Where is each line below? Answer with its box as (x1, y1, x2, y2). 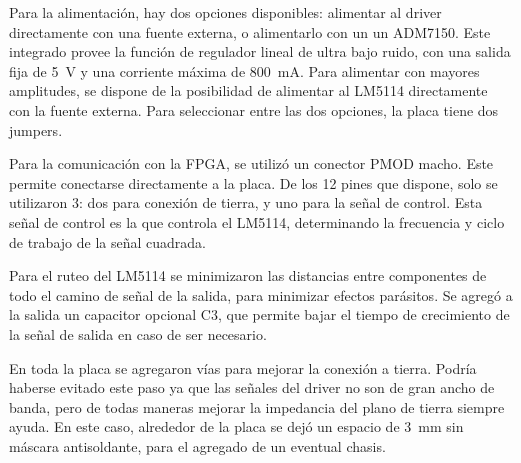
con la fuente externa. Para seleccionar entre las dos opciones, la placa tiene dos (9, 99, 499, 120)
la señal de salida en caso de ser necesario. (9, 323, 267, 344)
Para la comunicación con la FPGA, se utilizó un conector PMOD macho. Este (9, 153, 494, 174)
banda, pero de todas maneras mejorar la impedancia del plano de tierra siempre (9, 396, 505, 417)
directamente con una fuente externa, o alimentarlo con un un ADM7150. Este (9, 21, 491, 42)
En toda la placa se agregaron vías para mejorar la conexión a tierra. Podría (9, 357, 477, 378)
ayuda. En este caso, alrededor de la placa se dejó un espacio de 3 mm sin (9, 416, 464, 437)
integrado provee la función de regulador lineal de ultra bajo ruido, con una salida (9, 41, 511, 62)
